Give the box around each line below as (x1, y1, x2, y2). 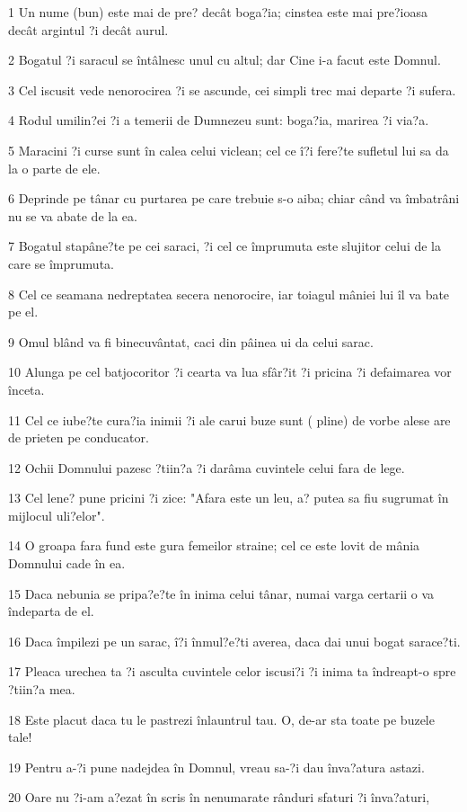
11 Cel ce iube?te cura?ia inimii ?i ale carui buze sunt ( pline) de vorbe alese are (8, 410, 451, 429)
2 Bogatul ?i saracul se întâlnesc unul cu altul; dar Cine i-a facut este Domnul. (8, 50, 441, 69)
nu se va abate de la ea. (8, 206, 137, 225)
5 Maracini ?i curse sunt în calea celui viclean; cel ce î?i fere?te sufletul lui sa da (8, 140, 449, 159)
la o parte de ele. (8, 158, 101, 177)
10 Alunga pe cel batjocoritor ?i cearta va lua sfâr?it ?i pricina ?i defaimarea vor (8, 362, 452, 381)
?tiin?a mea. (8, 680, 75, 699)
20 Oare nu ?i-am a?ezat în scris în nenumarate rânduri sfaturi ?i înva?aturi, (8, 788, 430, 807)
